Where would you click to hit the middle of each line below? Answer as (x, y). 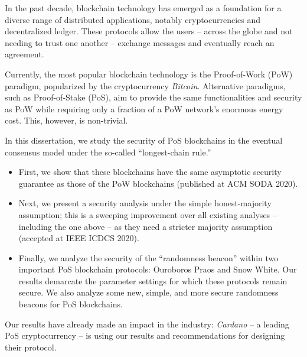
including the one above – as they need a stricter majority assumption (146, 226)
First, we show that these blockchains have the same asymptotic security (150, 172)
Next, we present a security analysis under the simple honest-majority (145, 203)
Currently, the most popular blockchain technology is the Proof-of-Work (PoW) (149, 74)
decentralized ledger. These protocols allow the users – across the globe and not (149, 31)
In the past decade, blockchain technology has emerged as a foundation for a (143, 8)
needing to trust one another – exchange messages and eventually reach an (140, 42)
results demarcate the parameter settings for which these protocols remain (153, 280)
